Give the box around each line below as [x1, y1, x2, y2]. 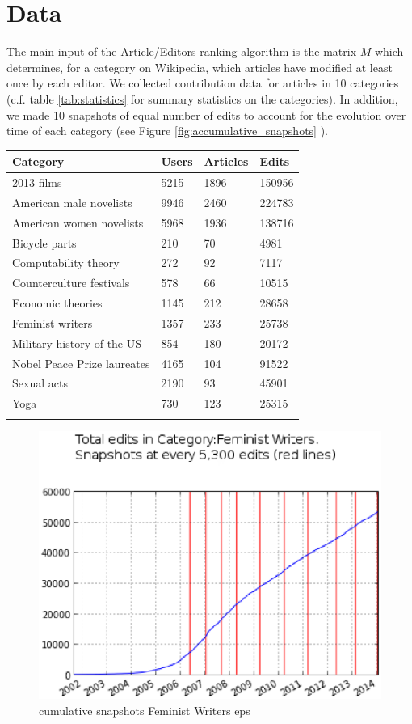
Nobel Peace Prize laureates [12, 354, 150, 371]
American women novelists [12, 214, 144, 231]
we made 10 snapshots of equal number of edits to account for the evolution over [6, 106, 406, 123]
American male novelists [12, 193, 132, 210]
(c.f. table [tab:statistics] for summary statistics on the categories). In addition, [6, 90, 398, 107]
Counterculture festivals [12, 274, 130, 291]
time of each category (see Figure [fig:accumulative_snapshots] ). [6, 122, 329, 139]
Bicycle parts [12, 234, 77, 251]
